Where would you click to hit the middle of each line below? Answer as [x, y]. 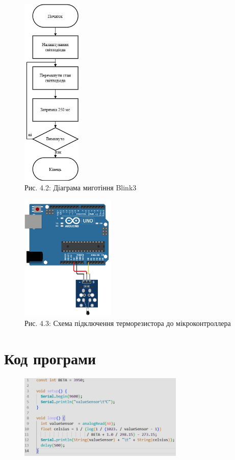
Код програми [50, 358]
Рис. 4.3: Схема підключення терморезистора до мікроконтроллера [128, 323]
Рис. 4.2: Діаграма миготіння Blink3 [81, 188]
